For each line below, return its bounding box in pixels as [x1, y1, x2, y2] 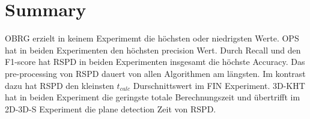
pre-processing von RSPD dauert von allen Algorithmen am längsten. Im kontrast [5, 67, 306, 79]
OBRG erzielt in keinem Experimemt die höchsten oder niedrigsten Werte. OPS [5, 32, 299, 44]
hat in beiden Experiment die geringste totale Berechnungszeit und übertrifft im [5, 91, 300, 103]
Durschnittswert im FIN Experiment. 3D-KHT [133, 79, 305, 91]
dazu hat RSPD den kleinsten [5, 79, 114, 91]
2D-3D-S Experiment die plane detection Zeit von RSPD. [5, 102, 216, 115]
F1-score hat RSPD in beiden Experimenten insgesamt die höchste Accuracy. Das [5, 55, 305, 68]
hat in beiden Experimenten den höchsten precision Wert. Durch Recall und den [5, 43, 301, 56]
